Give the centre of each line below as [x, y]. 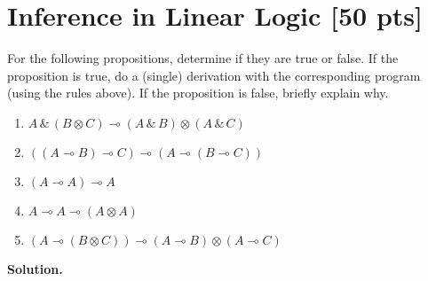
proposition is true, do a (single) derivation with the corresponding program [214, 75]
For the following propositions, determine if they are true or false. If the [203, 58]
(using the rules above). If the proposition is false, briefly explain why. [198, 93]
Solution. [35, 268]
